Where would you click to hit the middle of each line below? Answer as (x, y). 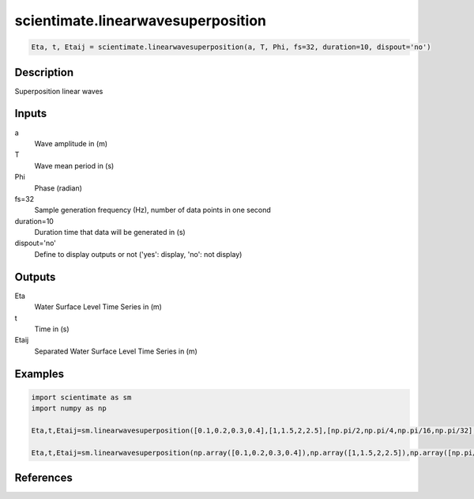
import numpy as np (69, 408)
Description (44, 72)
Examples (39, 374)
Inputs (31, 113)
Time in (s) (52, 329)
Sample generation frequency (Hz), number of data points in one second (153, 210)
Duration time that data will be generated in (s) (110, 232)
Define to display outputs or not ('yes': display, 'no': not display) (138, 254)
